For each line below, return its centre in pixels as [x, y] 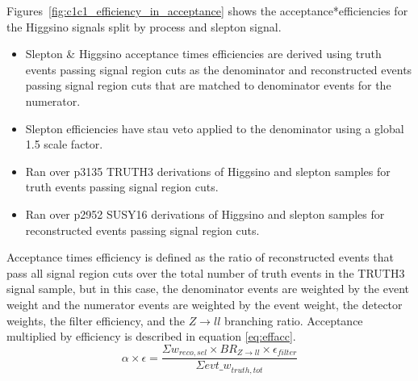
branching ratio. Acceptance [293, 320]
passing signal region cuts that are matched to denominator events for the [208, 85]
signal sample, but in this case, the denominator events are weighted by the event [208, 289]
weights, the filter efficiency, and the [96, 320]
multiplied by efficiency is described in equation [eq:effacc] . [151, 336]
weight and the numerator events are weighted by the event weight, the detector [205, 304]
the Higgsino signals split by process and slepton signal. [144, 26]
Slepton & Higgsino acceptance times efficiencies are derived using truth [203, 54]
